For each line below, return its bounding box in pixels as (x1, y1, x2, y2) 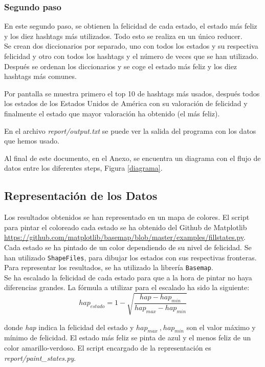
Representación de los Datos (4, 188, 158, 203)
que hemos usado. (4, 135, 59, 146)
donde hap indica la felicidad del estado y (4, 321, 134, 332)
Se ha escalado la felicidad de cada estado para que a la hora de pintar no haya (4, 272, 252, 282)
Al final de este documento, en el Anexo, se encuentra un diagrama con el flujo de (4, 152, 261, 163)
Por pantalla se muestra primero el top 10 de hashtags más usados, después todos (4, 88, 260, 98)
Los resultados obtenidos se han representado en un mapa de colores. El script (4, 212, 250, 222)
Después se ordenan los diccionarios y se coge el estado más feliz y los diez (4, 60, 237, 71)
